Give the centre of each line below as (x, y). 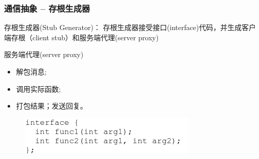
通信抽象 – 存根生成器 (47, 8)
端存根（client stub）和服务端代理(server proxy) (82, 37)
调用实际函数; (38, 88)
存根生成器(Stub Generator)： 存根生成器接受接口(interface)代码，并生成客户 (130, 27)
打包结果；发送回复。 (52, 106)
